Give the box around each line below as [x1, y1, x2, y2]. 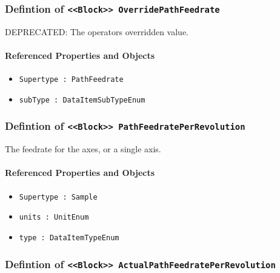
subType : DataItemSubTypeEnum [19, 95, 145, 104]
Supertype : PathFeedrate [19, 75, 124, 84]
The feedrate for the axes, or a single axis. [5, 143, 161, 155]
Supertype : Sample [19, 192, 98, 201]
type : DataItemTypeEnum [19, 233, 119, 242]
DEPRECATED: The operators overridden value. [5, 25, 189, 38]
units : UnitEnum [19, 213, 89, 222]
